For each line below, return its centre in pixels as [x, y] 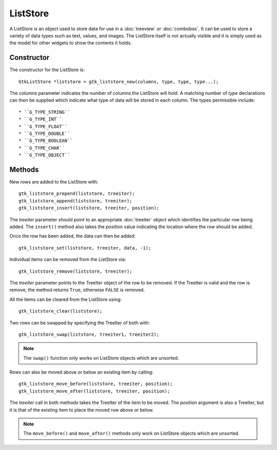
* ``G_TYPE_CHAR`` [42, 148]
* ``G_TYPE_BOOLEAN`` [46, 141]
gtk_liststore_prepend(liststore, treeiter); [77, 194]
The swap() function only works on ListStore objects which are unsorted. [101, 358]
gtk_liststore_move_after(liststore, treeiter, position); [94, 391]
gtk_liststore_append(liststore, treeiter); [76, 201]
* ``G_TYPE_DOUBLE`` [44, 134]
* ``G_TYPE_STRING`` [44, 112]
